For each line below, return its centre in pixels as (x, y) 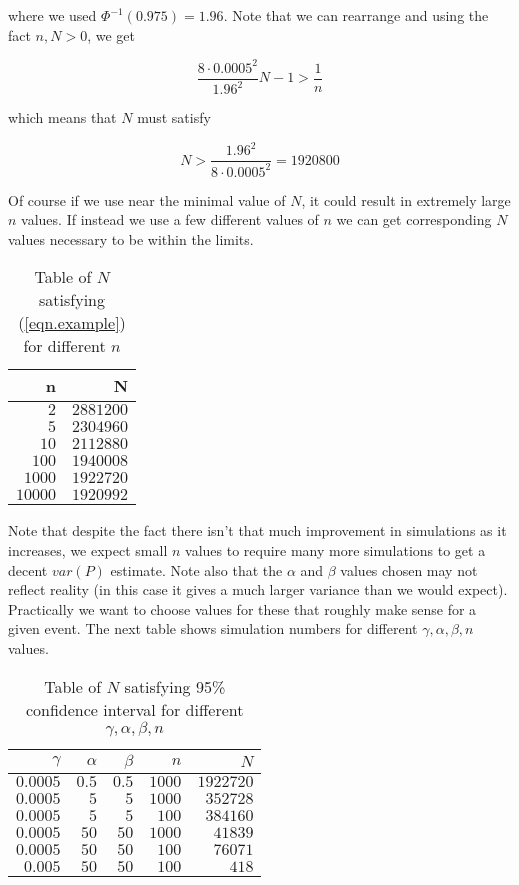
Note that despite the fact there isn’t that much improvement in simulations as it (257, 530)
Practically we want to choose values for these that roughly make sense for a (242, 608)
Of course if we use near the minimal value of (147, 199)
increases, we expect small (88, 549)
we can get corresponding (414, 219)
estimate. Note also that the (196, 569)
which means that (62, 117)
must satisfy (174, 117)
